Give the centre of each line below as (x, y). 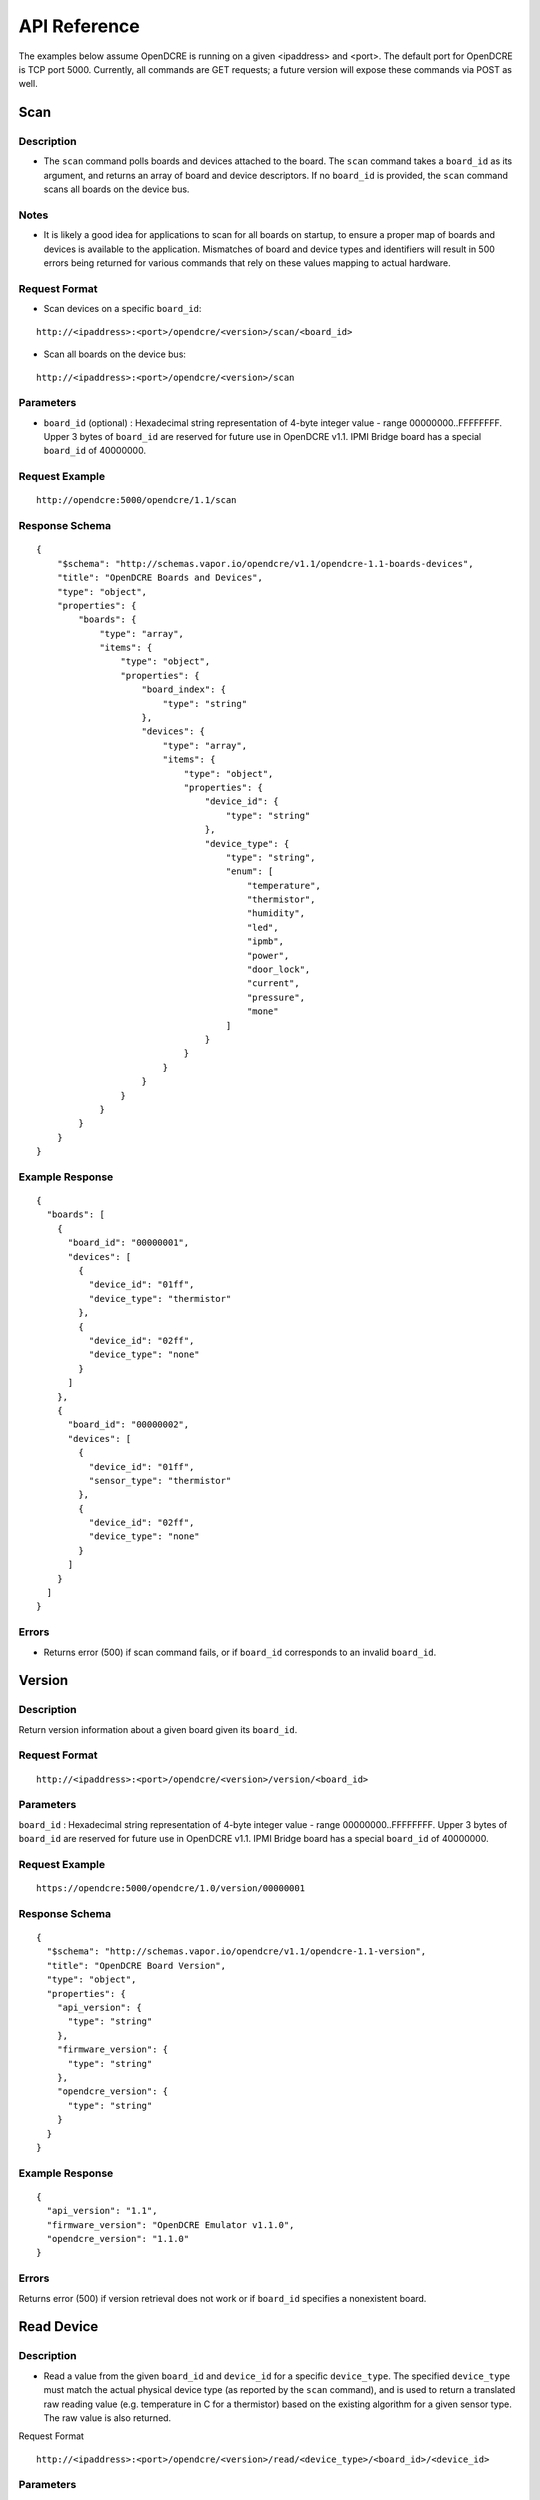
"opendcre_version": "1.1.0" (118, 2239)
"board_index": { (184, 689)
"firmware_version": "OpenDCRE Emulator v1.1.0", (170, 2224)
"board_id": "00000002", (128, 1424)
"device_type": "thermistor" (160, 1298)
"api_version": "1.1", (102, 2211)
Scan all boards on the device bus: (115, 354)
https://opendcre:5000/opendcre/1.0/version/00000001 (170, 1888)
